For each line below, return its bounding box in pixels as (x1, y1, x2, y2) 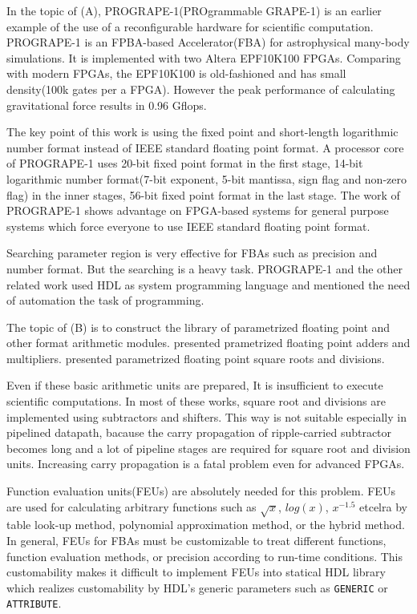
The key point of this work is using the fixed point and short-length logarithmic (6, 123, 399, 140)
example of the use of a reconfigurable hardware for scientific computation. (6, 18, 374, 34)
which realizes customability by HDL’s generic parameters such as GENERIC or (6, 579, 388, 596)
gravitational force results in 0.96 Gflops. (6, 96, 207, 113)
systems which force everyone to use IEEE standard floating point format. (6, 217, 370, 234)
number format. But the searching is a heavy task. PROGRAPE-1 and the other (6, 260, 403, 277)
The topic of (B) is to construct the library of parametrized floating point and (6, 318, 391, 335)
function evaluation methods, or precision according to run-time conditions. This (6, 547, 403, 564)
